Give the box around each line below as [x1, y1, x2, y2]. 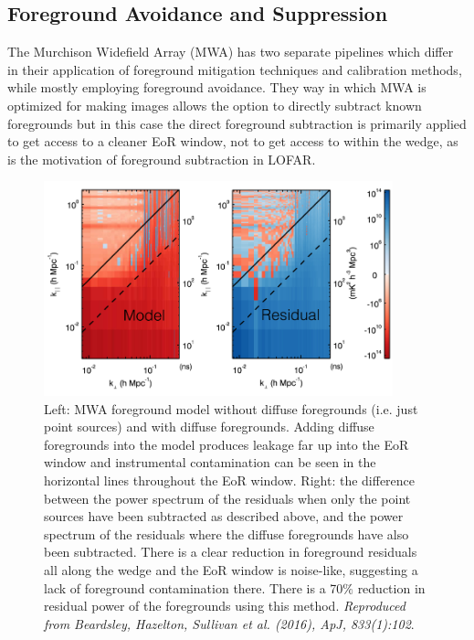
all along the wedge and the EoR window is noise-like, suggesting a [44, 560, 418, 579]
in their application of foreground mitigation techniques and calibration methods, [7, 59, 462, 79]
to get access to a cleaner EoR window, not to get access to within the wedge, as [7, 132, 458, 151]
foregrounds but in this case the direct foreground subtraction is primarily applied [7, 113, 467, 133]
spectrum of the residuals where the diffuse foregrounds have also [44, 524, 409, 543]
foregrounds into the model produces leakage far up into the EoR [44, 434, 409, 453]
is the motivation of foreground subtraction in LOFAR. [7, 149, 316, 168]
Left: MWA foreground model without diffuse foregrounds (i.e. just [44, 399, 418, 418]
